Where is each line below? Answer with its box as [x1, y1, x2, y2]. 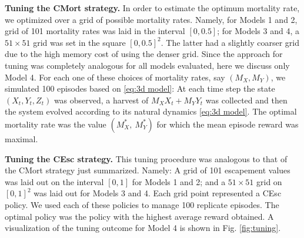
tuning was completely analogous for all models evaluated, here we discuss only [5, 59, 290, 71]
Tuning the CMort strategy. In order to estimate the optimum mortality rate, [5, 2, 300, 14]
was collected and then [205, 93, 288, 106]
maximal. [5, 132, 38, 145]
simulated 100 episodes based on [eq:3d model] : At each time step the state [5, 82, 275, 95]
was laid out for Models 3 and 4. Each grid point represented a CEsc [34, 187, 282, 199]
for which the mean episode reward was [156, 118, 299, 130]
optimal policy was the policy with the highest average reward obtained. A [5, 210, 274, 222]
